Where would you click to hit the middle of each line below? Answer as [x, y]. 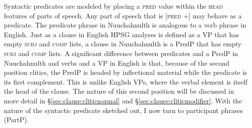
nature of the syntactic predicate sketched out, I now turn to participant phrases [124, 110]
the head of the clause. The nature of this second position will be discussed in [119, 91]
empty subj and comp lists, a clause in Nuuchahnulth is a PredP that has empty [123, 44]
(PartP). [16, 120]
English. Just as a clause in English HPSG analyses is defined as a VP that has [122, 34]
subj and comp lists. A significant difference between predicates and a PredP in [121, 53]
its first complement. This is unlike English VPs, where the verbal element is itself [126, 81]
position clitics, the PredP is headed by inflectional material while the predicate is [126, 72]
